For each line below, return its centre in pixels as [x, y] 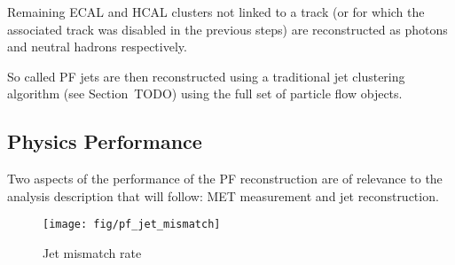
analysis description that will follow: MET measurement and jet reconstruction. [223, 195]
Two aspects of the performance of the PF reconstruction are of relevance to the [225, 179]
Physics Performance [105, 141]
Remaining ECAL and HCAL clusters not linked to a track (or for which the [216, 12]
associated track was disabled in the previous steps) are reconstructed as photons [227, 29]
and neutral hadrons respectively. [97, 47]
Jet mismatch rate [92, 253]
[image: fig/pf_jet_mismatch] [132, 225]
